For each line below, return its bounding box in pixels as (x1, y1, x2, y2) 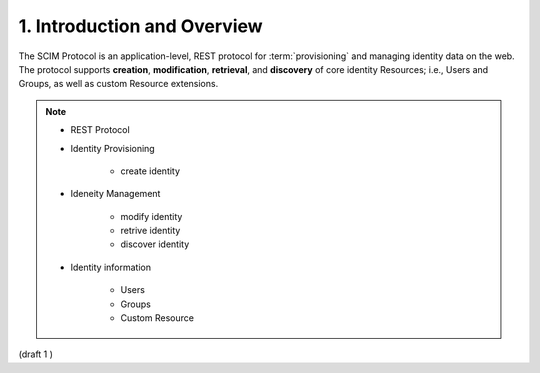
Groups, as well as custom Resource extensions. (18, 78, 219, 90)
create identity (120, 165, 180, 177)
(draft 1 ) (18, 348, 54, 360)
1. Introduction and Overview (18, 15, 264, 37)
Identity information (70, 261, 152, 273)
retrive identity (120, 225, 181, 237)
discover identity (120, 238, 190, 250)
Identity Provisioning (70, 142, 155, 154)
